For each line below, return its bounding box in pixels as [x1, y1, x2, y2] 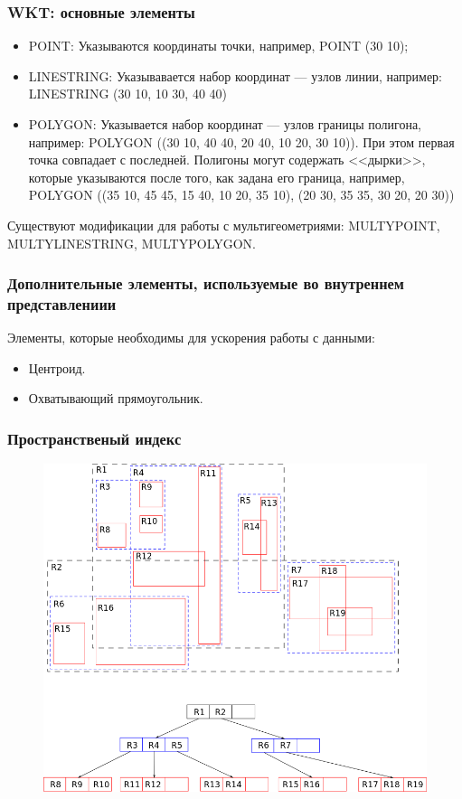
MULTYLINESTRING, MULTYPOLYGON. [7, 233, 256, 252]
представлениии [7, 293, 117, 315]
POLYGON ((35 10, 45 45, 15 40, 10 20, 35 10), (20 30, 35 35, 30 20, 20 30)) [28, 185, 455, 204]
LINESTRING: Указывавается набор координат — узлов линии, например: [28, 66, 443, 85]
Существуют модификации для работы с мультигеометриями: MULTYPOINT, [7, 215, 440, 234]
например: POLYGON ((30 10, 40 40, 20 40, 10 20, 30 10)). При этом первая [28, 132, 455, 151]
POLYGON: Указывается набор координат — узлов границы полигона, [28, 115, 421, 133]
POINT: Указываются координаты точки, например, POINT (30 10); [28, 36, 409, 55]
